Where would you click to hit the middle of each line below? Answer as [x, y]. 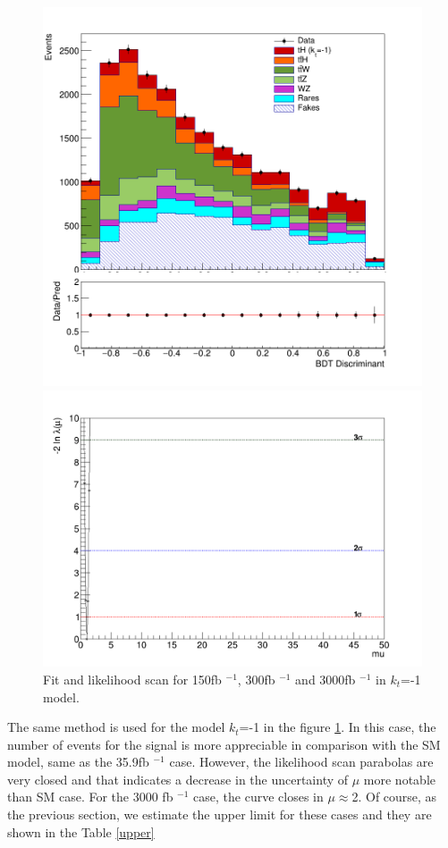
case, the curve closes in [258, 797]
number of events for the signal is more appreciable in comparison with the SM [224, 744]
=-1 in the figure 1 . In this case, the [338, 727]
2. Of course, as [394, 797]
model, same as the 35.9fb [78, 762]
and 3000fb [325, 679]
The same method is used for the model [116, 727]
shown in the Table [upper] [81, 831]
